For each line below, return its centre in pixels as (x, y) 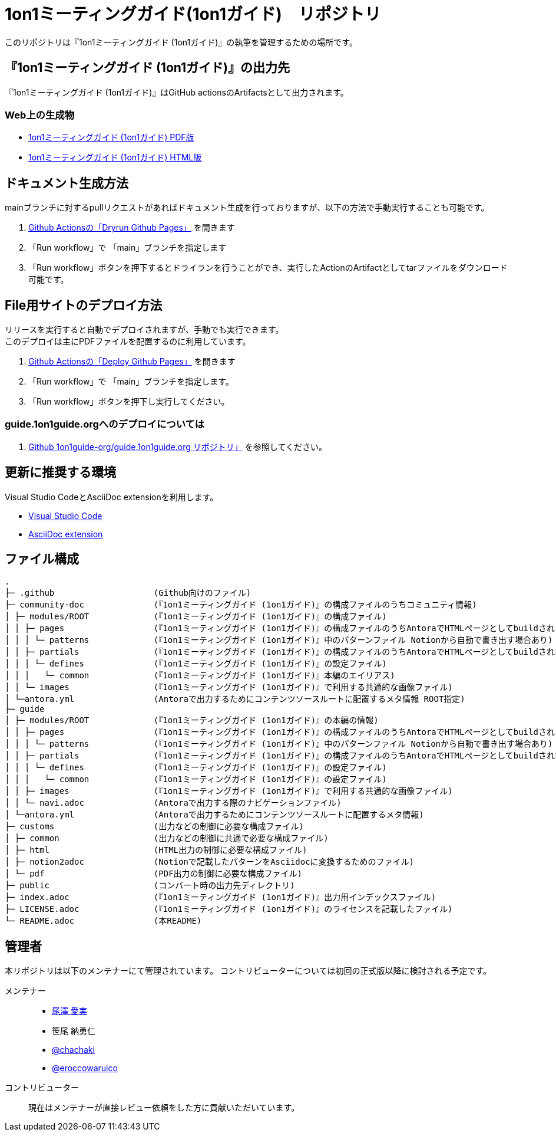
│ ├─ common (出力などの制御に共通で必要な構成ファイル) (167, 838)
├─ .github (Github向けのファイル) (128, 593)
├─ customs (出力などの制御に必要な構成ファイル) (154, 827)
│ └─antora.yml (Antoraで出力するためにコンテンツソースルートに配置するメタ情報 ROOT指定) (235, 699)
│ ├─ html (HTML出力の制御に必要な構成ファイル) (156, 850)
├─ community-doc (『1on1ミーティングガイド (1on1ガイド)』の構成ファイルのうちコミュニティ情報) (241, 605)
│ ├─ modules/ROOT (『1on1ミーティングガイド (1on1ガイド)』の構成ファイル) (196, 617)
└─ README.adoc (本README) (103, 921)
